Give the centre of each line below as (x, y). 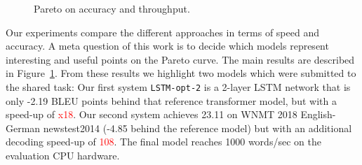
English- (318, 114)
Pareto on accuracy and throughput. (112, 8)
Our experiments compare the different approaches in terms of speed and (162, 32)
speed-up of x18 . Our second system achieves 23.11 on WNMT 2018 (152, 114)
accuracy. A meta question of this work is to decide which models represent (167, 46)
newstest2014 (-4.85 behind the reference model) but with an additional (197, 128)
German (23, 128)
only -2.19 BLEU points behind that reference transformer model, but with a (171, 100)
